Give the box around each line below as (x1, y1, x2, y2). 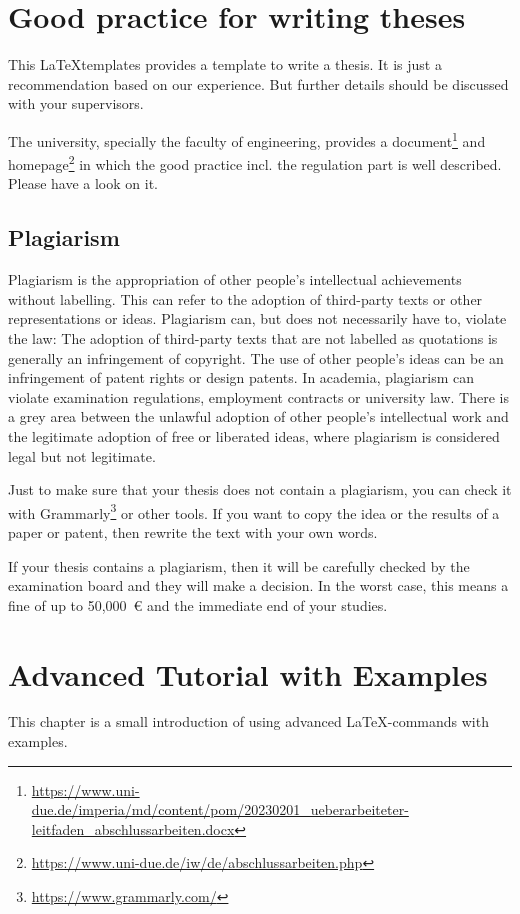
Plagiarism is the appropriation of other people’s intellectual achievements (8, 269, 462, 290)
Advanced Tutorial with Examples (8, 653, 488, 694)
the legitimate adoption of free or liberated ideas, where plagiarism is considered (8, 425, 500, 446)
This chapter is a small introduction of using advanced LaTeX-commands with (8, 711, 489, 732)
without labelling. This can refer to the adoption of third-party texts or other (8, 288, 483, 309)
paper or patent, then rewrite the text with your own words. (8, 521, 378, 542)
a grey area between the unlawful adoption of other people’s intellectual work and (8, 406, 509, 427)
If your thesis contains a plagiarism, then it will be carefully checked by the (8, 555, 470, 576)
